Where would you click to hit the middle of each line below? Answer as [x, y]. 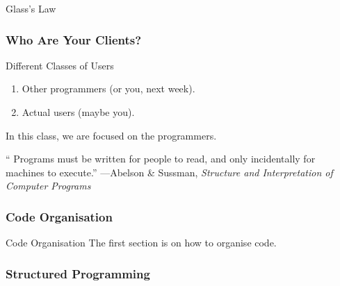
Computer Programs [48, 186]
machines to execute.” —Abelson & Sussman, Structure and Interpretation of [169, 172]
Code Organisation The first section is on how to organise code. [141, 243]
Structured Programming [78, 273]
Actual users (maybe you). [78, 112]
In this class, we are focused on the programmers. [111, 135]
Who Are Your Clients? [74, 39]
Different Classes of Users [60, 65]
